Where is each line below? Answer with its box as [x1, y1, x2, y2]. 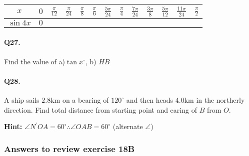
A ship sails [4, 95, 39, 105]
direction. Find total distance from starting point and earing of [4, 104, 197, 115]
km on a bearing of [50, 95, 109, 105]
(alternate [112, 121, 143, 132]
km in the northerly [184, 95, 245, 105]
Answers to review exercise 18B [4, 142, 135, 155]
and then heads [126, 95, 173, 105]
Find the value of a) [4, 56, 65, 66]
